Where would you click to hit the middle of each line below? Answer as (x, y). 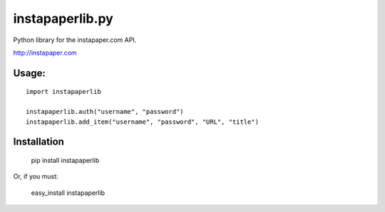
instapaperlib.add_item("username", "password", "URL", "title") (143, 122)
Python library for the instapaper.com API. (75, 40)
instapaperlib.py (63, 18)
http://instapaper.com (45, 53)
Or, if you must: (36, 176)
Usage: (30, 73)
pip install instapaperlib (65, 160)
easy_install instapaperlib (68, 193)
